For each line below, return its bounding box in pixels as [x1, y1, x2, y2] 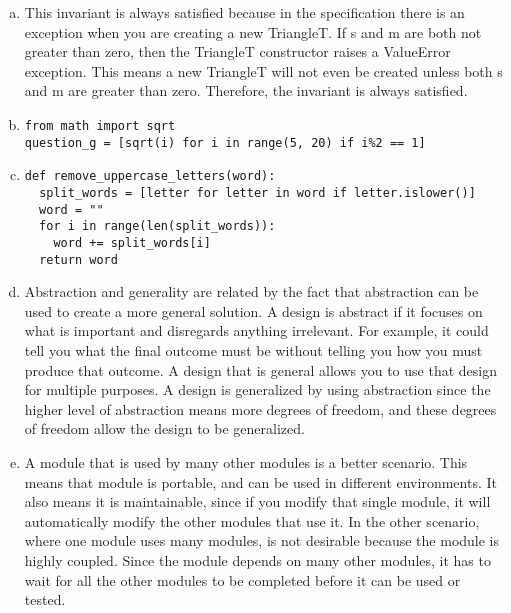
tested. [24, 589, 66, 610]
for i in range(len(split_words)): [39, 219, 276, 234]
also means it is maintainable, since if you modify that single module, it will [24, 491, 491, 512]
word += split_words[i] [53, 235, 211, 250]
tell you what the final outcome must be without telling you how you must [24, 340, 483, 360]
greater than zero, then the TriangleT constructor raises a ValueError [24, 41, 451, 62]
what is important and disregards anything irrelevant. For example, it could [24, 320, 489, 341]
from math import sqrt [24, 118, 176, 133]
